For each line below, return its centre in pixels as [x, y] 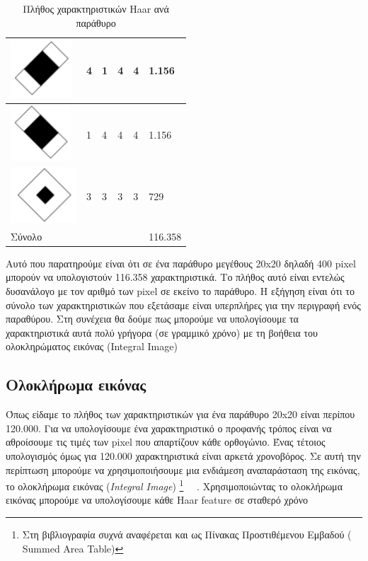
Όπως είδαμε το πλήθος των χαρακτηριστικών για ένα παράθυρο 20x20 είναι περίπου [180, 414]
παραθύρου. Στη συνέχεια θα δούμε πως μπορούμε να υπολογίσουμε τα [152, 319]
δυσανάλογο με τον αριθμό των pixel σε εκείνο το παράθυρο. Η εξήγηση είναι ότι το [180, 291]
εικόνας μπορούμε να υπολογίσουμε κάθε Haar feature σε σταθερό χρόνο [157, 500]
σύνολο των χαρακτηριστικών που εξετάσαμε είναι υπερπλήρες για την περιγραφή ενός [183, 305]
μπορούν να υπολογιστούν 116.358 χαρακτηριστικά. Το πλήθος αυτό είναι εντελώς [175, 277]
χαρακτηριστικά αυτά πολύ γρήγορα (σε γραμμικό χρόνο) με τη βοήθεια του [162, 332]
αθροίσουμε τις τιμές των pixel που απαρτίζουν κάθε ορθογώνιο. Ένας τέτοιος [166, 442]
